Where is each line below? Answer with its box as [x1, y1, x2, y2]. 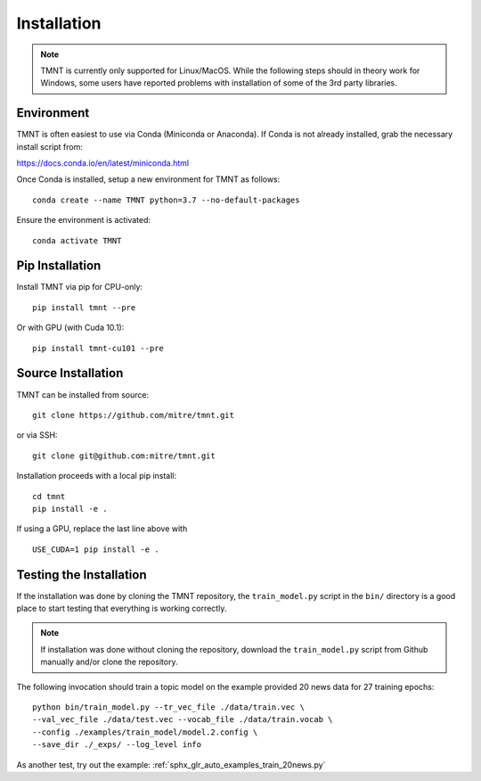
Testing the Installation [16, 567, 147, 582]
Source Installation [16, 366, 124, 381]
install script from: [16, 141, 84, 152]
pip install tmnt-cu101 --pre [32, 343, 165, 353]
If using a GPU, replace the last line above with [16, 523, 188, 534]
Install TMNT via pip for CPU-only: [16, 282, 143, 292]
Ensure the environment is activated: [16, 215, 151, 226]
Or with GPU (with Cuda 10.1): [16, 322, 125, 333]
